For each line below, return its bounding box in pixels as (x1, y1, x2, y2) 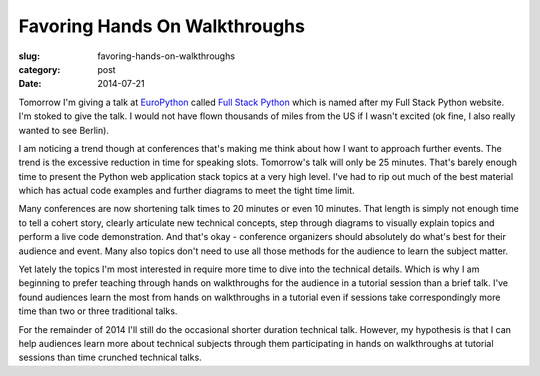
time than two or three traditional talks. (18, 305, 178, 317)
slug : (18, 50, 40, 62)
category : (18, 63, 61, 75)
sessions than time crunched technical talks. (18, 351, 202, 364)
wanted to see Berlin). (18, 124, 110, 136)
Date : (18, 78, 42, 90)
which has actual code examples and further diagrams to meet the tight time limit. (18, 185, 355, 197)
